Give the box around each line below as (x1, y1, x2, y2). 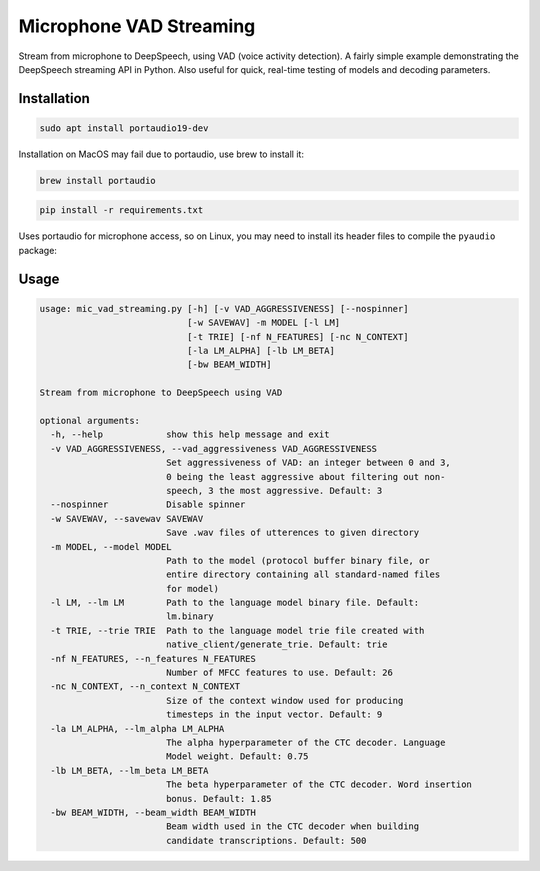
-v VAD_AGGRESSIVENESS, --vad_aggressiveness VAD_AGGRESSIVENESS (50, 443, 378, 454)
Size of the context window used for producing (165, 695, 404, 706)
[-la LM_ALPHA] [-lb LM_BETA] (186, 345, 335, 357)
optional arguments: (39, 415, 140, 426)
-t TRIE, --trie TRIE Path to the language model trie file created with (50, 625, 425, 636)
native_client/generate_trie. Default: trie (165, 639, 388, 650)
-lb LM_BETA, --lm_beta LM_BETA (50, 765, 209, 776)
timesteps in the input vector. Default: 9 (165, 709, 383, 720)
